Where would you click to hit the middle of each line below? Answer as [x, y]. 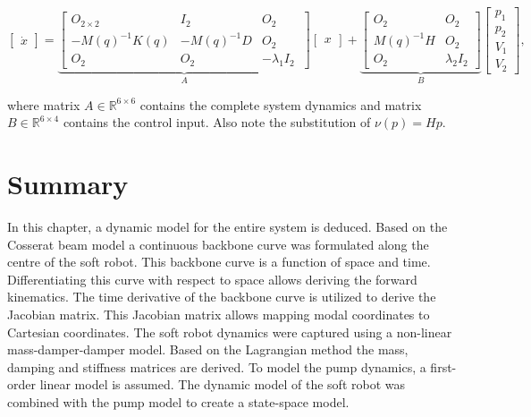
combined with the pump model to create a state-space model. [178, 401]
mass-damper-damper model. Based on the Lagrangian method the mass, [208, 349]
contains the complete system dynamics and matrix [281, 104]
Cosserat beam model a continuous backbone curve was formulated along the [218, 244]
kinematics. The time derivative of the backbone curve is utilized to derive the [222, 297]
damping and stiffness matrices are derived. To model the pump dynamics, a [217, 366]
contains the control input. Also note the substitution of [217, 122]
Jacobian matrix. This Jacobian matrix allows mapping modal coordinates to [219, 314]
